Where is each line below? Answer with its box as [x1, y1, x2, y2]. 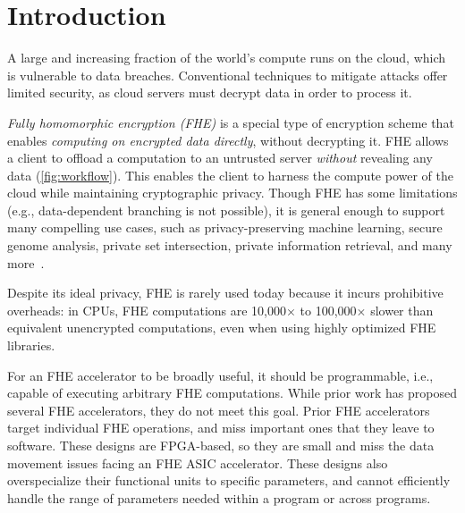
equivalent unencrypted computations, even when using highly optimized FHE [7, 318, 436, 337]
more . [7, 253, 45, 272]
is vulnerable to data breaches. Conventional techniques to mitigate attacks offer [7, 65, 448, 84]
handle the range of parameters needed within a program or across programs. [7, 488, 431, 507]
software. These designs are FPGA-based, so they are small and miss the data [7, 436, 435, 454]
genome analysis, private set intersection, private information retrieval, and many [7, 236, 452, 255]
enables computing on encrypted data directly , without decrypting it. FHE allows [7, 130, 449, 149]
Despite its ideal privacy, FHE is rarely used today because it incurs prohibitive [7, 283, 444, 302]
